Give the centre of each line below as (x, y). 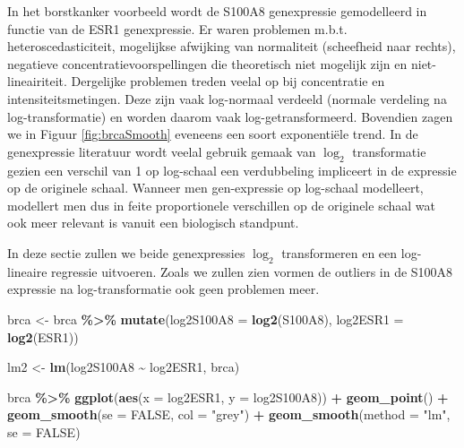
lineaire (27, 271)
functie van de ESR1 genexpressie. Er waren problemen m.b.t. (177, 28)
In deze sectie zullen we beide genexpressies (126, 252)
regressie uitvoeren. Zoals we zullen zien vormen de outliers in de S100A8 (252, 271)
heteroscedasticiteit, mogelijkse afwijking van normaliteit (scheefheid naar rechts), (232, 46)
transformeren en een (339, 252)
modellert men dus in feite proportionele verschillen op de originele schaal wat (221, 205)
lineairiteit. (37, 81)
